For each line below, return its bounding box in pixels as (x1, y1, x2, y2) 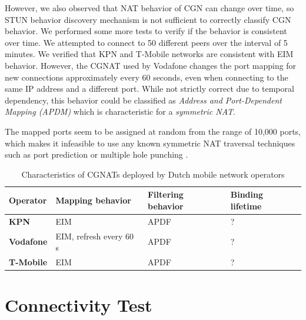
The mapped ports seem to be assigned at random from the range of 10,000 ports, (5, 125, 301, 137)
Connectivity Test (5, 293, 152, 317)
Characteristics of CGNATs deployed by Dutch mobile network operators (21, 168, 285, 180)
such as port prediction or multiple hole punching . (5, 148, 188, 161)
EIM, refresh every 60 (55, 229, 134, 242)
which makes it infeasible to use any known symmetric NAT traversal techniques (5, 136, 295, 149)
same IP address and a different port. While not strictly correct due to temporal (5, 82, 294, 95)
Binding (230, 188, 264, 201)
